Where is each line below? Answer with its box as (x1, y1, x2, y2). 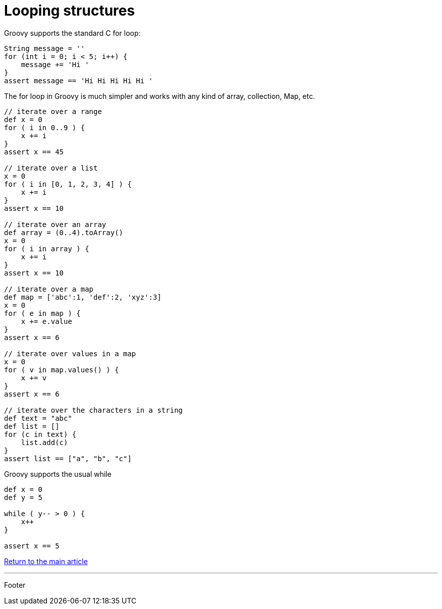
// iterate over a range (4, 107, 102, 116)
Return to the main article (4, 557, 88, 566)
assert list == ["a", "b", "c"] (4, 454, 132, 463)
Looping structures (4, 2, 135, 19)
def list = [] (4, 422, 60, 430)
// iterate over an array (4, 220, 106, 229)
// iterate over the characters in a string (4, 406, 183, 414)
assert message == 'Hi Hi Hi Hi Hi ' (4, 76, 153, 85)
